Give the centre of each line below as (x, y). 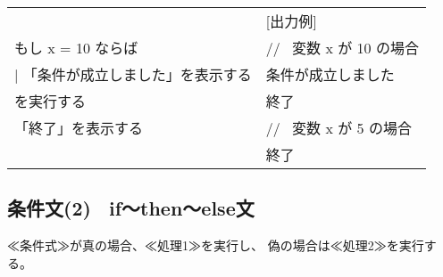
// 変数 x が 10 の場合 (342, 48)
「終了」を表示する (79, 128)
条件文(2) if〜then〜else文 (131, 208)
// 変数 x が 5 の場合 (339, 128)
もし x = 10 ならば (76, 48)
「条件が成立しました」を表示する (137, 74)
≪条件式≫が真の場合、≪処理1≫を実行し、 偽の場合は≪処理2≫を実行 (216, 245)
